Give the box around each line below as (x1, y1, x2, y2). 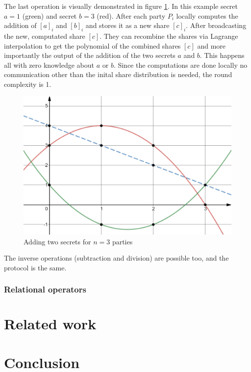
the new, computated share (4, 30, 85, 41)
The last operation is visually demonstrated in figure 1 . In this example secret (4, 1, 238, 11)
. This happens (200, 50, 245, 60)
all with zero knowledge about (4, 59, 94, 70)
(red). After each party (97, 10, 166, 21)
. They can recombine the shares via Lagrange (100, 30, 238, 41)
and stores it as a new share (85, 20, 170, 30)
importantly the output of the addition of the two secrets (4, 50, 176, 60)
